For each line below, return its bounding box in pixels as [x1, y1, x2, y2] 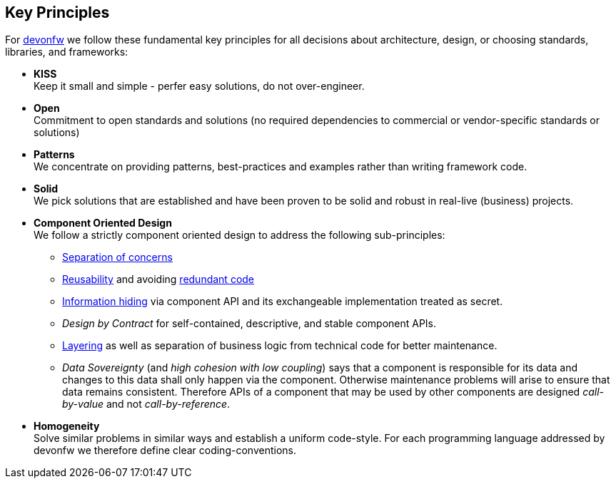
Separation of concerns [62, 251, 173, 264]
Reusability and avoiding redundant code [62, 273, 255, 286]
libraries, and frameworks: [5, 46, 128, 58]
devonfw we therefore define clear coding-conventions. [34, 444, 296, 457]
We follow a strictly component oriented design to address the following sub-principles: [34, 229, 445, 242]
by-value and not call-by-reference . [62, 398, 231, 411]
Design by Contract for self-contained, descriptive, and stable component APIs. [62, 317, 437, 330]
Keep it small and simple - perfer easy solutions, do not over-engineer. [34, 80, 365, 93]
